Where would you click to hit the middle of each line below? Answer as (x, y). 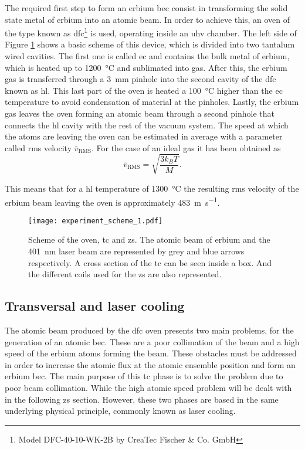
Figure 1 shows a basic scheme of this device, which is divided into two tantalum (150, 44)
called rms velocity (38, 147)
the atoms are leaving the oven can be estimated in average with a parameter (144, 136)
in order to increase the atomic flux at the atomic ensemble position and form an (150, 364)
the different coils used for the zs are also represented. (125, 274)
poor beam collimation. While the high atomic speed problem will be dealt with (148, 387)
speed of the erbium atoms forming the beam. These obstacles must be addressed (151, 353)
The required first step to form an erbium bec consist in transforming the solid (146, 8)
